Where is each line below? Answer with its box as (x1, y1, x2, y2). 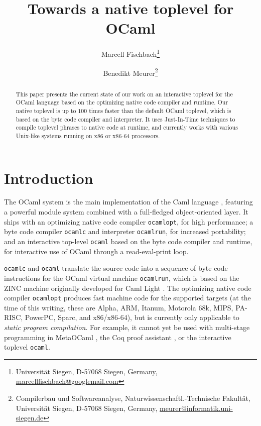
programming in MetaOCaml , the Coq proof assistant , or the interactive (4, 332, 231, 342)
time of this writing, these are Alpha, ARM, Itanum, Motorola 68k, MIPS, (4, 302, 233, 312)
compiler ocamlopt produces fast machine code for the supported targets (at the (4, 292, 251, 303)
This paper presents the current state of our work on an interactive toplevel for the (16, 89, 233, 98)
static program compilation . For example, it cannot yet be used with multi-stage (4, 322, 250, 332)
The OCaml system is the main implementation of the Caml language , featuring (4, 196, 253, 207)
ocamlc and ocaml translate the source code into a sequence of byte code (4, 263, 228, 273)
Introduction (4, 167, 93, 188)
